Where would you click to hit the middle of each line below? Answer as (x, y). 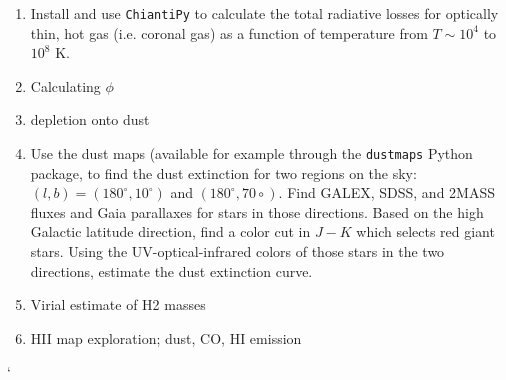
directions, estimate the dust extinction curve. (171, 270)
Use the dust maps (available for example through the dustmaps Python (251, 153)
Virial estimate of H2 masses (118, 304)
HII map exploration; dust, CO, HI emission (166, 337)
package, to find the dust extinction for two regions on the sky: (223, 172)
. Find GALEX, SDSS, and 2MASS (386, 192)
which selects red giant (425, 231)
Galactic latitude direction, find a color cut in (170, 231)
